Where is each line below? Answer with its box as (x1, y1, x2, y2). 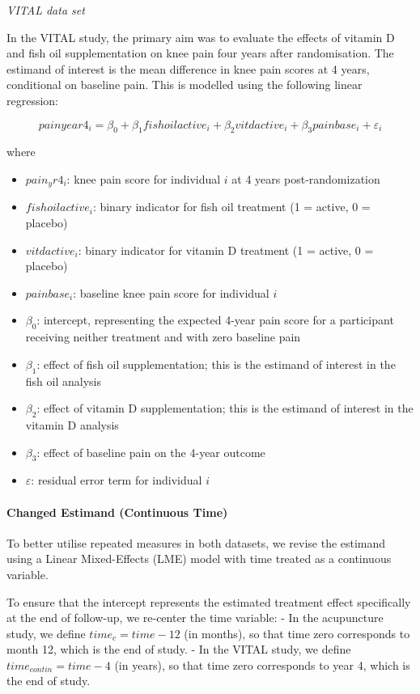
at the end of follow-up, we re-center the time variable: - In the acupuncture (6, 609, 384, 626)
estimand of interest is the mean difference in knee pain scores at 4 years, (6, 60, 370, 77)
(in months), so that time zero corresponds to (184, 624, 410, 641)
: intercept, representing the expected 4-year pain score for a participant (36, 311, 394, 328)
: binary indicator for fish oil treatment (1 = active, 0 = (92, 198, 371, 215)
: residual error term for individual (31, 472, 202, 489)
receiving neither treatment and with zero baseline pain (25, 328, 301, 345)
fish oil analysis (25, 372, 101, 389)
